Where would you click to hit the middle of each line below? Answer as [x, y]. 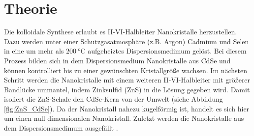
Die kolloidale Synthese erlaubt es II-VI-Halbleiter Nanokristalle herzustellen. [121, 32]
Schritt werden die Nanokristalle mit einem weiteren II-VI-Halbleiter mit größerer [127, 80]
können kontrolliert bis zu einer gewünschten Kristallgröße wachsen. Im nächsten [126, 70]
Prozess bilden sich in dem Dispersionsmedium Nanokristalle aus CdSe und [117, 60]
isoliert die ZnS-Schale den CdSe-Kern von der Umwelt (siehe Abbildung [113, 99]
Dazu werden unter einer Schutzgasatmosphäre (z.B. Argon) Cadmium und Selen [127, 41]
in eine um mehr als [34, 51]
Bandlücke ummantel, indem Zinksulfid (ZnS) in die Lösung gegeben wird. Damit [127, 89]
